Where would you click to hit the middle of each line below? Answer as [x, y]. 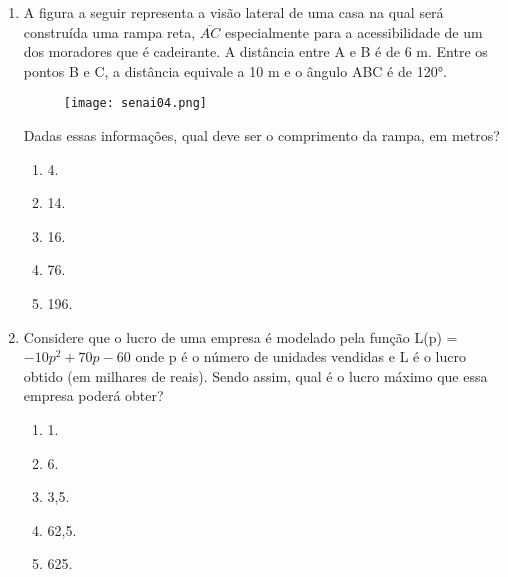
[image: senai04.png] [135, 103]
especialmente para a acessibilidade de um [353, 31]
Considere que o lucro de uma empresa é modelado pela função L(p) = [240, 336]
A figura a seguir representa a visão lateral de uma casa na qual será [233, 12]
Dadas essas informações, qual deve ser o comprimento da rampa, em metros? [261, 135]
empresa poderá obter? [93, 395]
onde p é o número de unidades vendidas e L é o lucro [300, 356]
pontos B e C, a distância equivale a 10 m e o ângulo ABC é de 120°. [235, 70]
